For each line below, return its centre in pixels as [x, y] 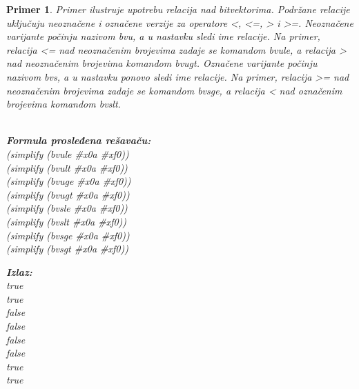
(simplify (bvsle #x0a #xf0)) [67, 208]
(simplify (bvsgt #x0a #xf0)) [67, 249]
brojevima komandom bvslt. [64, 104]
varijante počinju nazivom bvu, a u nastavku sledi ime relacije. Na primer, [163, 36]
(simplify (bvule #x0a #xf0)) [68, 153]
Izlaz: [19, 271]
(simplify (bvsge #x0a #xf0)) [68, 235]
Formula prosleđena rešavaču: [79, 140]
